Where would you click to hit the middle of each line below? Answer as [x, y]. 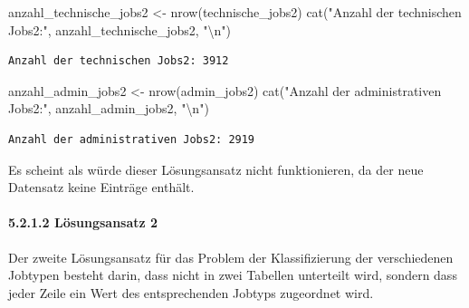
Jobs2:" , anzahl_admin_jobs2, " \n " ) [109, 108]
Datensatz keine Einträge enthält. [101, 187]
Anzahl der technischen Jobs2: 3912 [119, 61]
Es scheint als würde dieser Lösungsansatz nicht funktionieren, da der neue [216, 169]
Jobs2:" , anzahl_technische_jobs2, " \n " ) [120, 29]
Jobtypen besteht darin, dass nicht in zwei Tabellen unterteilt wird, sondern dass [233, 275]
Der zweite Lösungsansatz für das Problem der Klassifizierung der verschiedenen [231, 257]
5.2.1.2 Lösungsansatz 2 [83, 222]
